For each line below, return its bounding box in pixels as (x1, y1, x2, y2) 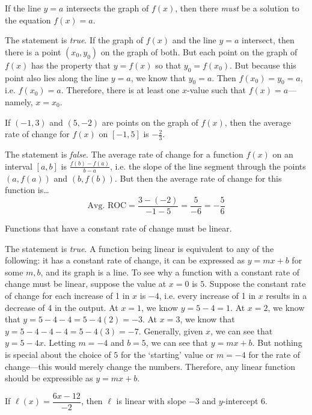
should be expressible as (5, 372, 93, 384)
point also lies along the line (5, 71, 109, 84)
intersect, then (242, 34, 295, 46)
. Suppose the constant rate (204, 277, 306, 290)
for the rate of (248, 348, 301, 360)
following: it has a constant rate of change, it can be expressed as (5, 254, 245, 266)
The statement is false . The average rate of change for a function (5, 147, 243, 160)
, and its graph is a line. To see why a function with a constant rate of (40, 265, 300, 278)
